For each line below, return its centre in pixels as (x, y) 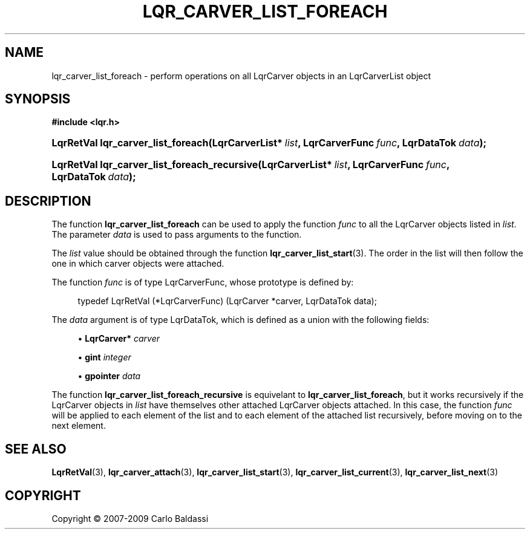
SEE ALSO (36, 449)
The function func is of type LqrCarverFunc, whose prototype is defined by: (203, 282)
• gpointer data (109, 376)
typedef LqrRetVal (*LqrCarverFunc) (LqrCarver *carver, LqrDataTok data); (227, 301)
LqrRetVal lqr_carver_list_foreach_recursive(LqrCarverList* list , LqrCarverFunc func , (250, 165)
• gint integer (104, 357)
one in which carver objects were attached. (138, 264)
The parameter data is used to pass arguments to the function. (177, 235)
